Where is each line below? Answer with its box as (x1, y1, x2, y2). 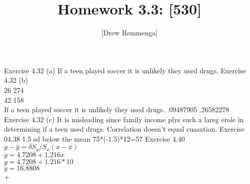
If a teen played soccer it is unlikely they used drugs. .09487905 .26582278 (4, 104, 230, 115)
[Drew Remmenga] (101, 27, 158, 38)
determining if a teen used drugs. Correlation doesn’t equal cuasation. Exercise (4, 124, 245, 134)
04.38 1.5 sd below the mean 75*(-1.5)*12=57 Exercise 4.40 (4, 133, 185, 144)
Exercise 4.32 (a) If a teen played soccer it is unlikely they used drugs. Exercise (4, 65, 246, 75)
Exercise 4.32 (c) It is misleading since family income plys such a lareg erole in (4, 114, 244, 124)
